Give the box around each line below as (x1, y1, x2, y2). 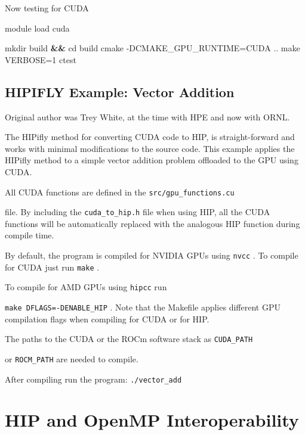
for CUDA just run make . (5, 260, 100, 273)
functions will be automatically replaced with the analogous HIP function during (5, 217, 300, 229)
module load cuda (5, 21, 70, 34)
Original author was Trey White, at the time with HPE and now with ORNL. (5, 110, 290, 123)
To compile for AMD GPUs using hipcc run (5, 281, 167, 293)
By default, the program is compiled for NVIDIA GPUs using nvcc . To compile (5, 249, 298, 262)
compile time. (5, 229, 54, 241)
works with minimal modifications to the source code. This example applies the (5, 142, 295, 154)
